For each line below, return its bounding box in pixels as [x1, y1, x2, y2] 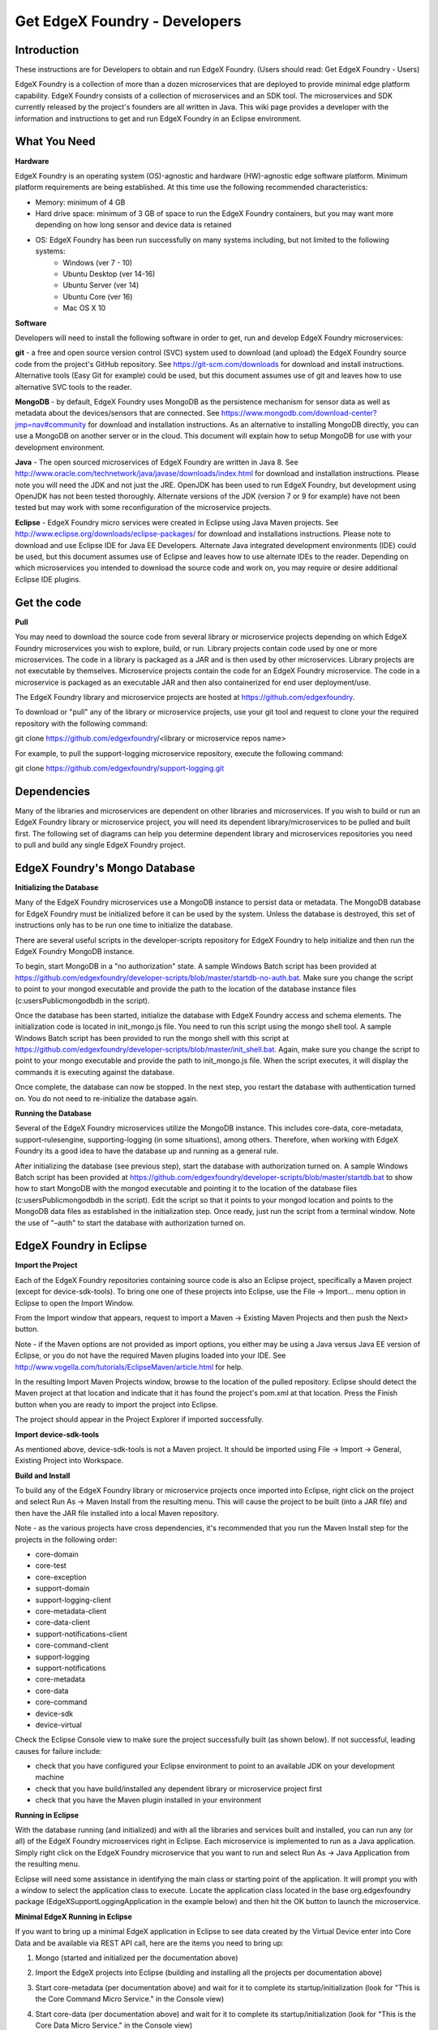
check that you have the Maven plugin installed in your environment [35, 1795, 262, 1805]
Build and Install [15, 1471, 71, 1480]
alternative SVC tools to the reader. [15, 382, 132, 391]
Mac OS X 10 [62, 303, 106, 313]
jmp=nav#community [15, 419, 87, 430]
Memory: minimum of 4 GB [35, 197, 126, 207]
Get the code [15, 595, 82, 609]
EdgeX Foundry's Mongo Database [15, 861, 195, 875]
